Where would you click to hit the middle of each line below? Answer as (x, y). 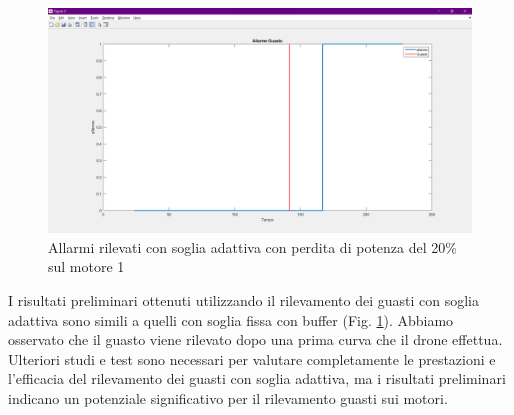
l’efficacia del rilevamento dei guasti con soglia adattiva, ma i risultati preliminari (257, 378)
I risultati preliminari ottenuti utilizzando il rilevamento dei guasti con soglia (243, 300)
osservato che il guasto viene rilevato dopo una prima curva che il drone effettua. (255, 339)
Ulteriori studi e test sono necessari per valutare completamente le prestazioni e (252, 358)
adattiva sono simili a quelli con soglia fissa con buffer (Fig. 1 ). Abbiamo (231, 319)
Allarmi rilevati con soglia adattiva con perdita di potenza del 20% (252, 246)
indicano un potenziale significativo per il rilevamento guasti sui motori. (228, 398)
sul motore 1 (86, 266)
